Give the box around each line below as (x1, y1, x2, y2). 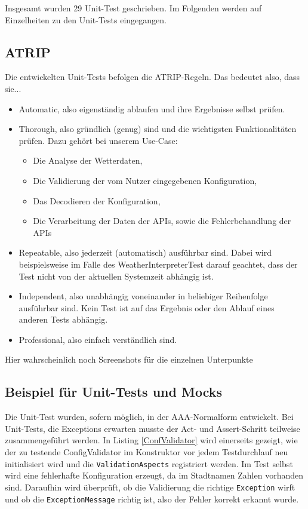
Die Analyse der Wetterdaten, (33, 154, 143, 167)
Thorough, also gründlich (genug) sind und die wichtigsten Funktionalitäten (19, 122, 297, 135)
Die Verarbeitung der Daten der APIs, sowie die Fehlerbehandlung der (33, 214, 291, 227)
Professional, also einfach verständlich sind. (19, 333, 177, 345)
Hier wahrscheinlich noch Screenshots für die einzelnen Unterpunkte (5, 353, 253, 366)
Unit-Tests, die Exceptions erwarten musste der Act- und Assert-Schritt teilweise (5, 422, 300, 434)
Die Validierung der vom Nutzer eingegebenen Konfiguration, (33, 174, 257, 186)
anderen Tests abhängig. (19, 313, 108, 326)
